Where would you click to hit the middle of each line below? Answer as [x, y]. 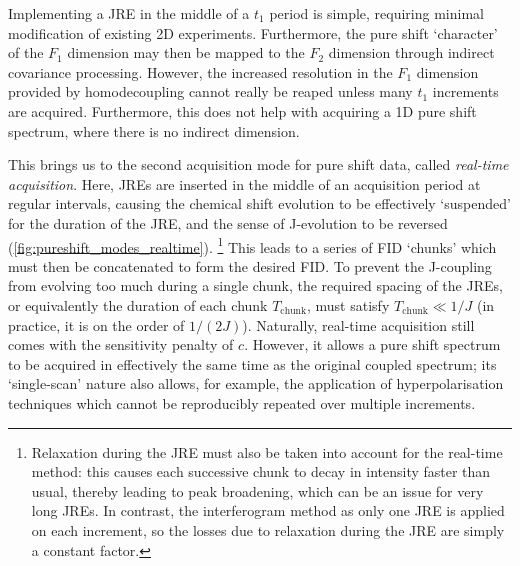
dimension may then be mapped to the [186, 52]
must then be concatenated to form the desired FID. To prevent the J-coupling [250, 265]
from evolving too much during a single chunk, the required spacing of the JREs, [255, 285]
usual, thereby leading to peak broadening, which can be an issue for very [257, 490]
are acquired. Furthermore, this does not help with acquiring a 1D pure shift [242, 110]
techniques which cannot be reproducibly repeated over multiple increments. [242, 402]
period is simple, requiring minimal [376, 13]
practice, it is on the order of [96, 324]
